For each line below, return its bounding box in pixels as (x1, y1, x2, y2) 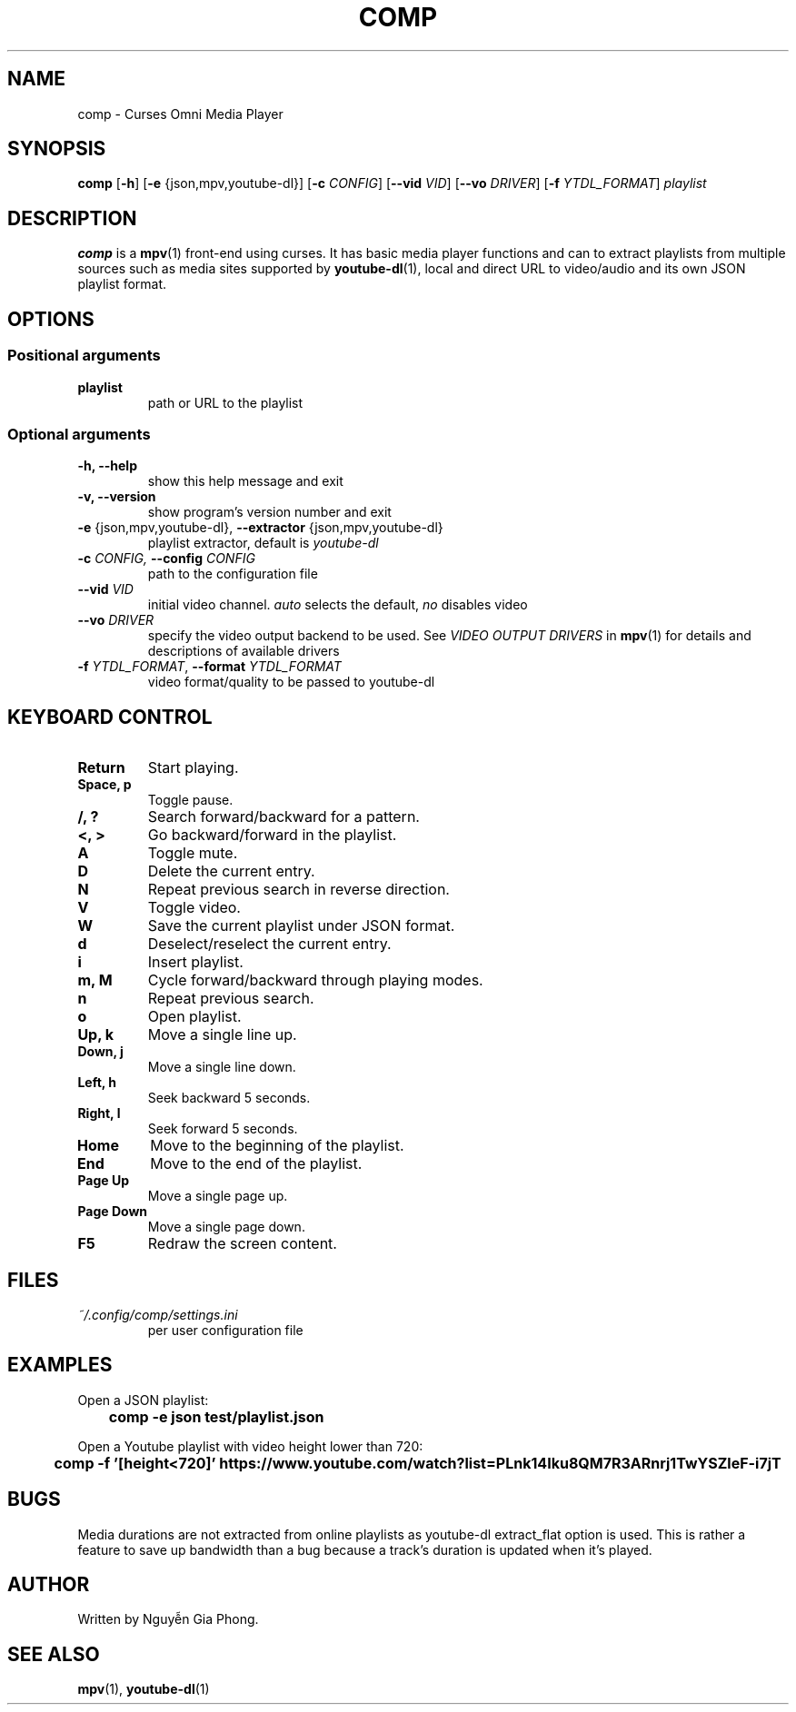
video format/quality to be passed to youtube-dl (147, 674, 435, 690)
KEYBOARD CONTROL (7, 705, 213, 728)
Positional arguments (7, 346, 161, 365)
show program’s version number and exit (147, 504, 392, 520)
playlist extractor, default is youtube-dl (147, 535, 379, 551)
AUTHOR (7, 1573, 90, 1597)
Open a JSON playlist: (77, 1391, 209, 1408)
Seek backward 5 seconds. (147, 1090, 311, 1106)
